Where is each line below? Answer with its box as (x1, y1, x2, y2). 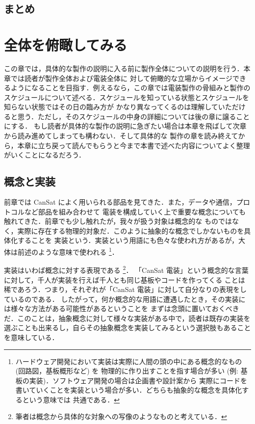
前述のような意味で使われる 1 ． (17, 245, 119, 257)
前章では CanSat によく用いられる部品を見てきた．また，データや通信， (4, 197, 236, 207)
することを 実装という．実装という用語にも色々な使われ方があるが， (17, 235, 238, 245)
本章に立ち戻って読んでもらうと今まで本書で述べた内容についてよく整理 (17, 140, 250, 150)
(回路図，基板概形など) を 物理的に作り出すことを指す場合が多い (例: (15, 366, 239, 376)
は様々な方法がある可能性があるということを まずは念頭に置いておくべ (4, 303, 232, 314)
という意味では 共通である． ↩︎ (22, 395, 120, 405)
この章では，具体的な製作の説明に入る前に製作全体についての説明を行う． (4, 63, 244, 73)
